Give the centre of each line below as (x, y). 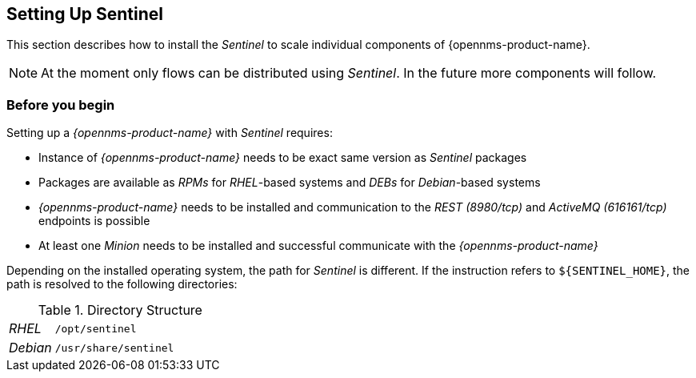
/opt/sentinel (96, 328)
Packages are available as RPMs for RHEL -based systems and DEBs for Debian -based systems (290, 183)
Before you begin (61, 105)
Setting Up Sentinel (85, 14)
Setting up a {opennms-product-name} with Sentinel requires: (170, 133)
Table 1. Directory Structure (120, 310)
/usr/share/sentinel (114, 348)
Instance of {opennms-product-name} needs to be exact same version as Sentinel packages (283, 158)
